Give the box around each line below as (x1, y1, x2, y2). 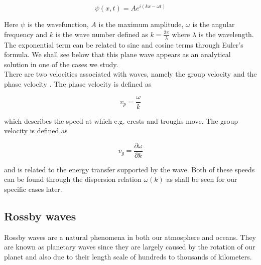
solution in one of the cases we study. (4, 59, 118, 69)
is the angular (192, 19, 235, 30)
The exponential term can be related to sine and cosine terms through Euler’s (4, 39, 243, 50)
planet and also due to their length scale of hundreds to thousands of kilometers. (4, 251, 252, 261)
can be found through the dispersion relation (4, 174, 142, 184)
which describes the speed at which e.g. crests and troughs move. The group (4, 115, 238, 126)
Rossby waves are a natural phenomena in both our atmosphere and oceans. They (4, 231, 256, 242)
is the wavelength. (198, 29, 254, 39)
